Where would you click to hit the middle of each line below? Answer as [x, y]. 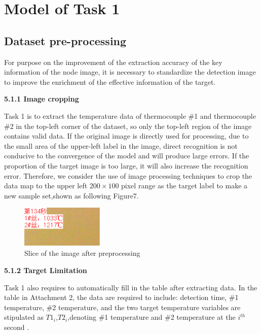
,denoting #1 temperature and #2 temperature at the [152, 317]
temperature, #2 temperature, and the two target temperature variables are [122, 307]
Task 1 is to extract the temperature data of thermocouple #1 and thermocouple [130, 115]
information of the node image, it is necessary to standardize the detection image [130, 72]
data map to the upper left [46, 186]
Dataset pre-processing [65, 40]
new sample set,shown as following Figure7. [71, 195]
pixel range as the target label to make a [184, 186]
